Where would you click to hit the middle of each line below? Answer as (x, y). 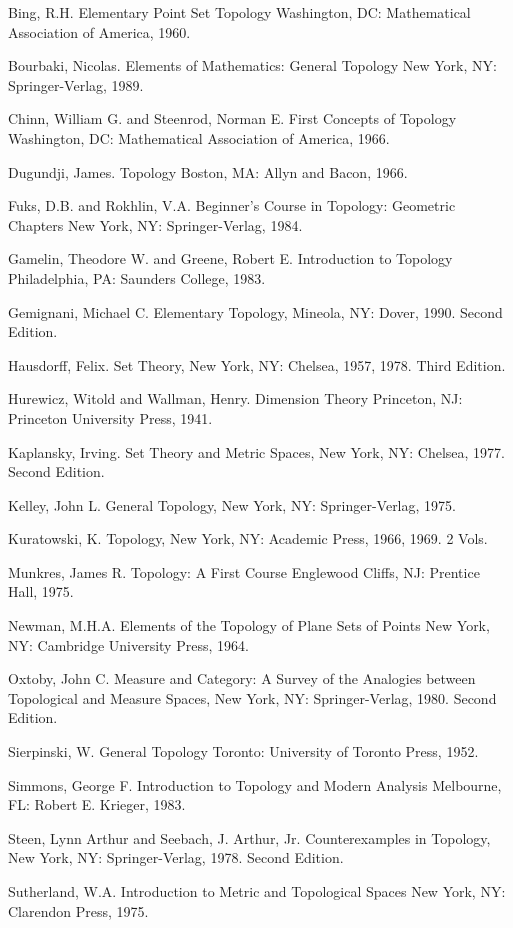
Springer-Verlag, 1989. (76, 84)
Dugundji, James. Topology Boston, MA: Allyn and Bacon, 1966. (208, 171)
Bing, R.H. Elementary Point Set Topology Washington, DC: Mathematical (239, 12)
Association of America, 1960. (99, 31)
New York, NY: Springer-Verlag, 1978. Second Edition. (176, 857)
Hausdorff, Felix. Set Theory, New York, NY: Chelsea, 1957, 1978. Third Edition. (257, 364)
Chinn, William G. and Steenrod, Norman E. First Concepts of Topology (232, 118)
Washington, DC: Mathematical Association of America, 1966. (199, 137)
